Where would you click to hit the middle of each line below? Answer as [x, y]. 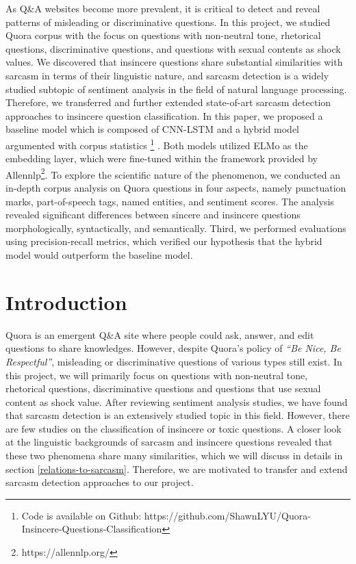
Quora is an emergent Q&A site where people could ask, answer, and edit [160, 334]
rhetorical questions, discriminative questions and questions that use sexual [163, 388]
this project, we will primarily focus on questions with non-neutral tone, [157, 375]
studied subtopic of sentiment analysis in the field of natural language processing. [176, 89]
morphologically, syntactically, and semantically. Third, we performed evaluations [176, 228]
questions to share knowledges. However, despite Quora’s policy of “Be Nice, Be [173, 348]
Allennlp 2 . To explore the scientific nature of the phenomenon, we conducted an [173, 173]
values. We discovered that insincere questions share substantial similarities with [174, 62]
